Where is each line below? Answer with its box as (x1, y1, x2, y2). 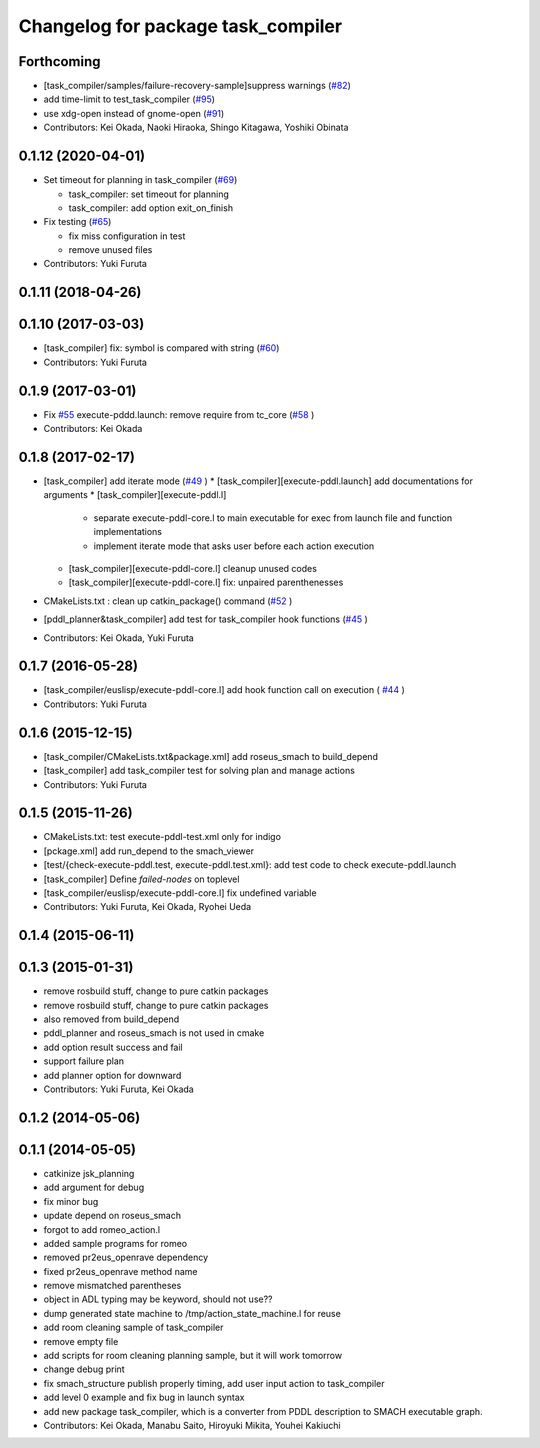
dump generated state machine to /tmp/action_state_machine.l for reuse (43, 1307, 342, 1319)
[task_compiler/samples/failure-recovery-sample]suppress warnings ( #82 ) (43, 80, 352, 92)
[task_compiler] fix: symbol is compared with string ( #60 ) (43, 342, 280, 354)
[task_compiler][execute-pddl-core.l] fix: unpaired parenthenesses (68, 576, 344, 589)
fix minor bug (43, 1195, 99, 1207)
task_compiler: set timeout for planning (68, 188, 230, 200)
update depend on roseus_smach (43, 1210, 182, 1222)
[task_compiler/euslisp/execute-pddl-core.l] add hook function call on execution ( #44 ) (43, 684, 405, 696)
